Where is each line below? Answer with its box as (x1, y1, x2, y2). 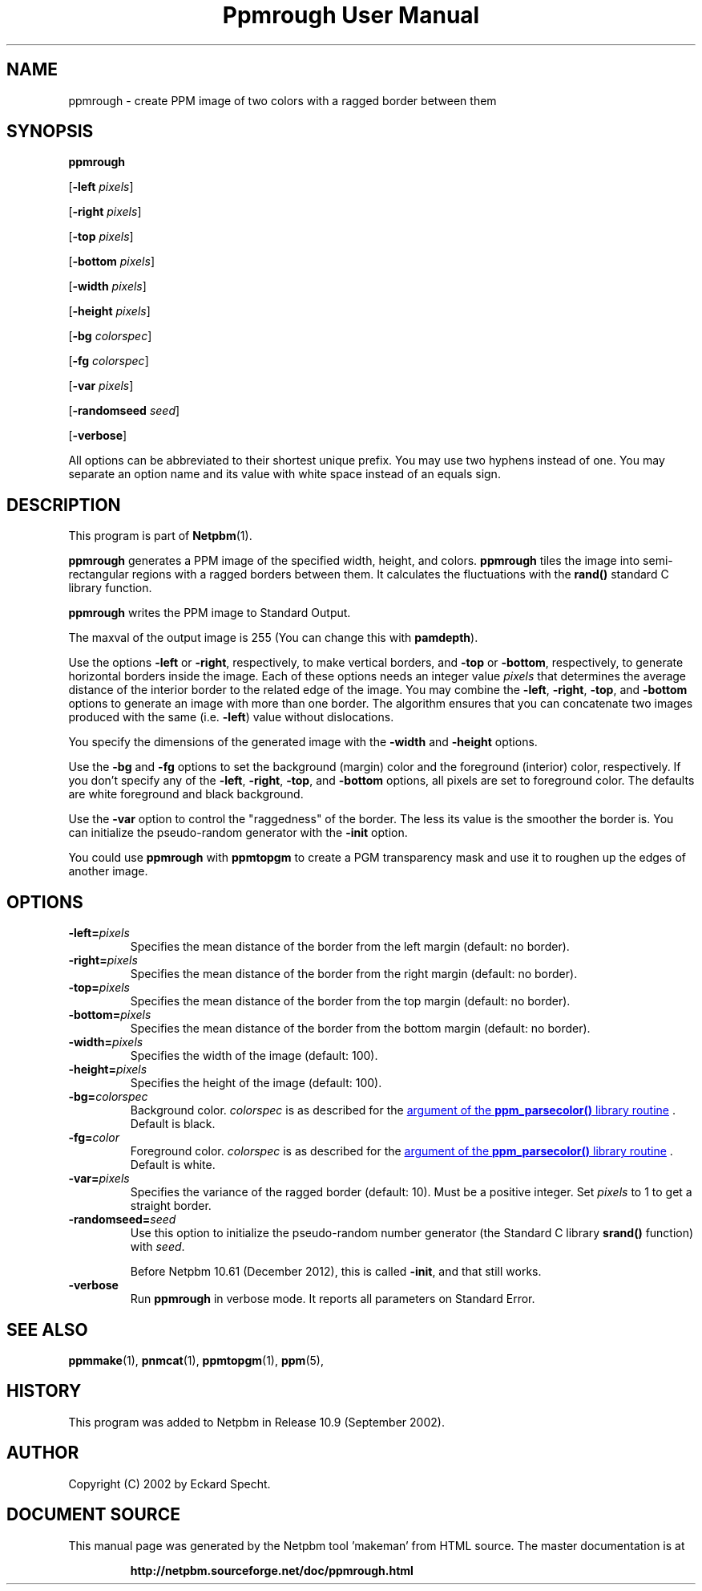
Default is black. (130, 1117, 216, 1131)
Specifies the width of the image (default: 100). (130, 1049, 378, 1063)
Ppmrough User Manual (222, 2, 480, 29)
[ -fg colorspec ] (68, 354, 149, 368)
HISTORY (6, 1381, 82, 1402)
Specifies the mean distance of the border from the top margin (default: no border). (130, 994, 571, 1009)
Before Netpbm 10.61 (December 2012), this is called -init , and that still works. (130, 1264, 542, 1279)
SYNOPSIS (6, 121, 94, 142)
